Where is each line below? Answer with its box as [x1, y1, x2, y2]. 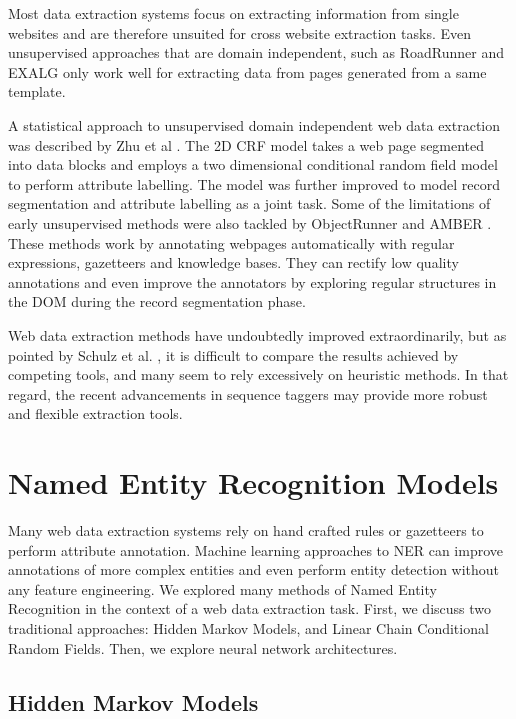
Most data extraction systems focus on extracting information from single [8, 3, 459, 23]
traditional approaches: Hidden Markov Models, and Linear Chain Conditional [8, 617, 489, 638]
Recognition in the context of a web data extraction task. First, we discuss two [8, 598, 492, 619]
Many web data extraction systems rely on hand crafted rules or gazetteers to [8, 520, 484, 540]
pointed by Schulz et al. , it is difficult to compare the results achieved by [8, 344, 459, 365]
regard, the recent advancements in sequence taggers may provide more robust [8, 383, 488, 404]
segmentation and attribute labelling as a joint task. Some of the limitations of [8, 193, 491, 214]
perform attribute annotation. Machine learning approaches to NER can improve [8, 539, 504, 560]
